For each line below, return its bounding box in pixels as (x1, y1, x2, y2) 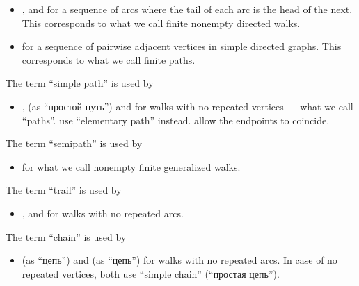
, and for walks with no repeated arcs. (22, 205, 184, 220)
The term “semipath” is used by (6, 136, 143, 151)
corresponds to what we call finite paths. (22, 52, 196, 67)
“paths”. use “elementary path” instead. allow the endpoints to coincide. (22, 112, 330, 127)
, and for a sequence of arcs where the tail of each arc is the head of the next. (22, 2, 353, 16)
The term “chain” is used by (6, 229, 127, 244)
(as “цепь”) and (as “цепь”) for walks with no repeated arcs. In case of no (22, 253, 337, 267)
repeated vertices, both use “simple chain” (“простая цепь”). (22, 266, 280, 280)
